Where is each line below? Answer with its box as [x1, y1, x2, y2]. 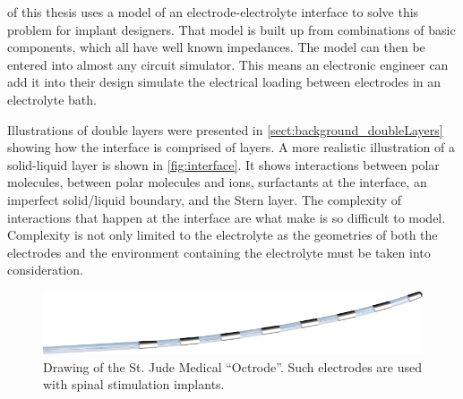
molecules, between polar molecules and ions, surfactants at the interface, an [7, 173, 427, 191]
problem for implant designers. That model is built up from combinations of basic [7, 20, 456, 38]
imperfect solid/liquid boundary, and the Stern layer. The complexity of [7, 190, 402, 208]
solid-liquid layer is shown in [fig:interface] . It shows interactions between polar [7, 155, 440, 174]
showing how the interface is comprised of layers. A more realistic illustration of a [7, 138, 455, 157]
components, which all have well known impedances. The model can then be [7, 38, 425, 56]
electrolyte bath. [7, 89, 97, 108]
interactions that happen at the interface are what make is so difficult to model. [7, 208, 446, 226]
